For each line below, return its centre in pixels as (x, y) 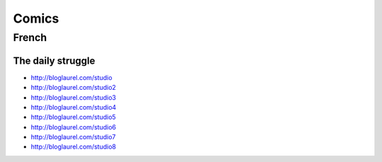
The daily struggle (54, 60)
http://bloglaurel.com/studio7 (73, 137)
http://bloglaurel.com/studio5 (73, 117)
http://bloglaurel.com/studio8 (74, 147)
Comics (36, 18)
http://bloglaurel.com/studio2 (74, 88)
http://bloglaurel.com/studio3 (74, 97)
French (30, 37)
